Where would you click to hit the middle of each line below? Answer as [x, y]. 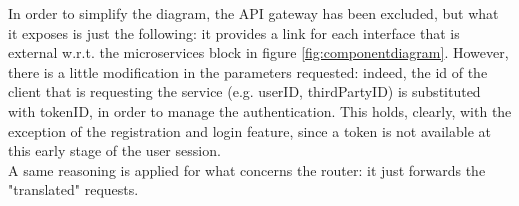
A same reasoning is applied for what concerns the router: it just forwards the [247, 169]
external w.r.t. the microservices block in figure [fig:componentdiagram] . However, [258, 52]
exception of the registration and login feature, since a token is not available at [249, 130]
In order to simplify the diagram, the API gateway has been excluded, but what [253, 13]
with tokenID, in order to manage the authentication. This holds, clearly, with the [260, 110]
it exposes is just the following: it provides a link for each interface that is [234, 32]
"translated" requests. [73, 189]
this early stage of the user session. [114, 150]
